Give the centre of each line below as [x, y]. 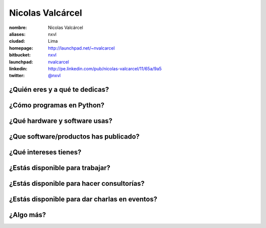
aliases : [17, 34]
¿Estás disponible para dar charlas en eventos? [83, 199]
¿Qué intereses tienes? [45, 152]
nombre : [18, 28]
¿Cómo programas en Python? [57, 105]
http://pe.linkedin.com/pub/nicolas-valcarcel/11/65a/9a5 [105, 68]
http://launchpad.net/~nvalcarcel [82, 48]
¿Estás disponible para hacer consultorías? [77, 184]
